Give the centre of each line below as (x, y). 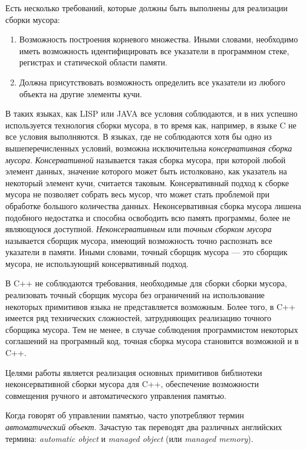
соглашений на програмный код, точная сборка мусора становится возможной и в (152, 341)
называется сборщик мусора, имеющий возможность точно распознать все (139, 240)
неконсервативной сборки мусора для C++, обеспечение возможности (132, 384)
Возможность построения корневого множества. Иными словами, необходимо (159, 39)
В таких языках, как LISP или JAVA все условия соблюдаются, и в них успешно (152, 113)
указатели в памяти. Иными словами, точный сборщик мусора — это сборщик (147, 252)
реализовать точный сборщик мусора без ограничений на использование (135, 295)
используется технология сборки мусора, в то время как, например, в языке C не (151, 125)
